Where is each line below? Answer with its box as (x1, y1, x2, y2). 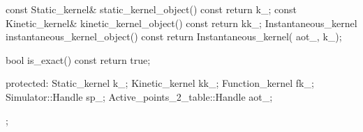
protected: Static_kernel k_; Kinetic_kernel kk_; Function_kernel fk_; (6, 76, 314, 90)
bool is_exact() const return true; (6, 52, 151, 67)
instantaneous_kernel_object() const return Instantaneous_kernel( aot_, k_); (6, 29, 342, 44)
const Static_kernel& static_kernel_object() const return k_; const (6, 2, 297, 16)
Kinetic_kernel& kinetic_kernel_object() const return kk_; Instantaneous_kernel (6, 15, 357, 30)
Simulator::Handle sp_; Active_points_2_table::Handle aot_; (6, 89, 273, 104)
